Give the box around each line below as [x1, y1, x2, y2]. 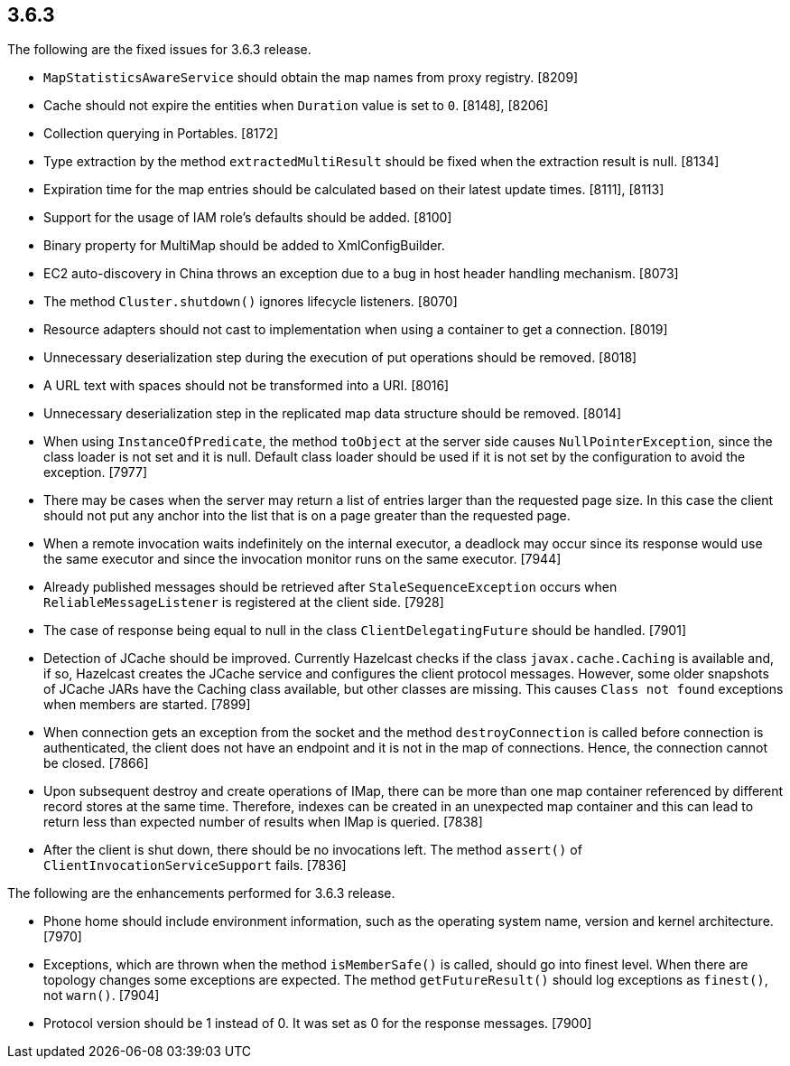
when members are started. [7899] [43, 697, 251, 713]
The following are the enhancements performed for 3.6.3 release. [7, 885, 395, 902]
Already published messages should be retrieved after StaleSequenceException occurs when [43, 579, 618, 595]
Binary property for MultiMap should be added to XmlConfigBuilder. [43, 238, 445, 254]
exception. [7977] [43, 464, 148, 481]
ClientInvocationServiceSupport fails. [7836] [43, 857, 347, 874]
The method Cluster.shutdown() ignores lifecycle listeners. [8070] [43, 294, 458, 310]
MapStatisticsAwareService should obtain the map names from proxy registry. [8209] [43, 70, 579, 86]
